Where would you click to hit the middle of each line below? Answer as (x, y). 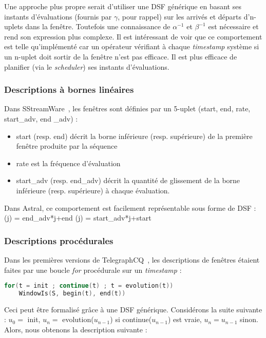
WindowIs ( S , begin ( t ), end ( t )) (72, 293)
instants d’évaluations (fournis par (58, 16)
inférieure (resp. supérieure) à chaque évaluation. (93, 190)
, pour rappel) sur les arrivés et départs (180, 16)
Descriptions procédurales (59, 240)
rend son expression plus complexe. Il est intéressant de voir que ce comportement (133, 36)
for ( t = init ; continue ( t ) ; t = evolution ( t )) (89, 286)
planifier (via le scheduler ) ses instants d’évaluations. (87, 66)
